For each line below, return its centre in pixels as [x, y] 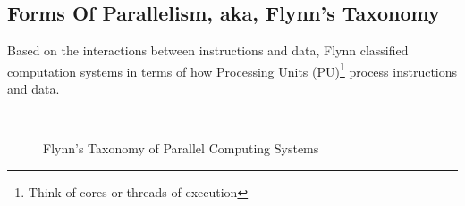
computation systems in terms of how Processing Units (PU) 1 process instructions [232, 70]
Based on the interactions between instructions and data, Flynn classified [208, 50]
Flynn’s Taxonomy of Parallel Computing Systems [181, 148]
